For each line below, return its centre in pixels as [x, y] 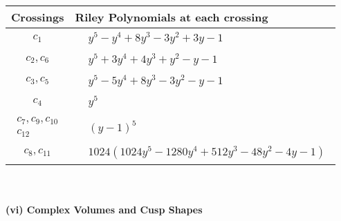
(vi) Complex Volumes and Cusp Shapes [104, 210]
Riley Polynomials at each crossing [172, 17]
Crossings [38, 17]
